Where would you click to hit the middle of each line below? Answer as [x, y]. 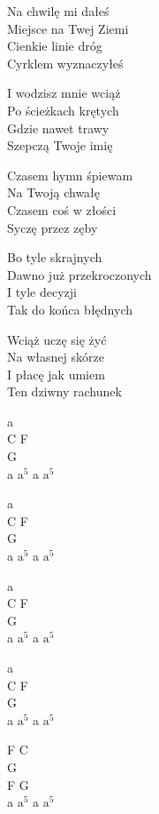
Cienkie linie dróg [55, 46]
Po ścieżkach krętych [63, 110]
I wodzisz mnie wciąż [64, 93]
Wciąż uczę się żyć [57, 339]
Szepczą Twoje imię [60, 145]
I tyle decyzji [42, 292]
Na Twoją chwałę [54, 192]
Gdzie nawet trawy [58, 128]
